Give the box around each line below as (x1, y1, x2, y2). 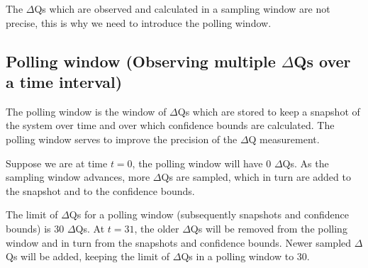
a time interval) (6, 70, 123, 92)
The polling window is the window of (6, 104, 167, 118)
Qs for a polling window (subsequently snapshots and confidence (69, 207, 349, 222)
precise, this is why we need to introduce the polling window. (6, 15, 272, 30)
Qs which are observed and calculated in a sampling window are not (34, 1, 330, 16)
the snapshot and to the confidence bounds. (6, 183, 195, 198)
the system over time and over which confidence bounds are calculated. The (6, 118, 335, 133)
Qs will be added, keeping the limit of (6, 249, 170, 264)
